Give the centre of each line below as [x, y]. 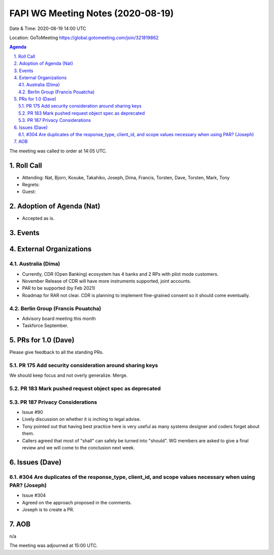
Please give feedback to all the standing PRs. [57, 352]
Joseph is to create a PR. [48, 510]
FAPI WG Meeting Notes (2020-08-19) [92, 13]
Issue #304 [34, 496]
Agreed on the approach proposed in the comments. [77, 502]
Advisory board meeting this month [59, 318]
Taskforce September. [45, 325]
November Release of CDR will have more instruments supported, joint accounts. [107, 281]
